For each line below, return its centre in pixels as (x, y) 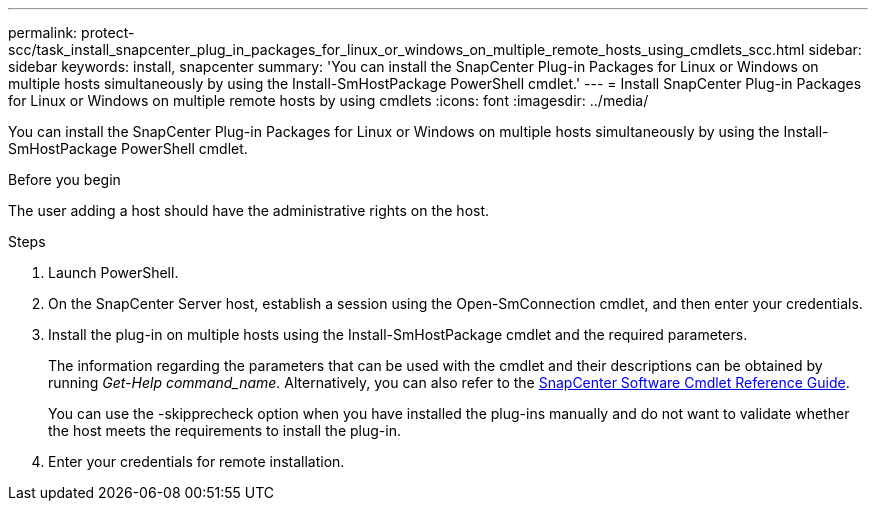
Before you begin (64, 179)
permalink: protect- (71, 32)
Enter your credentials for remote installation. (196, 461)
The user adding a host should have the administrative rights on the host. (249, 210)
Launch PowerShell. (113, 272)
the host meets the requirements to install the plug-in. (224, 430)
